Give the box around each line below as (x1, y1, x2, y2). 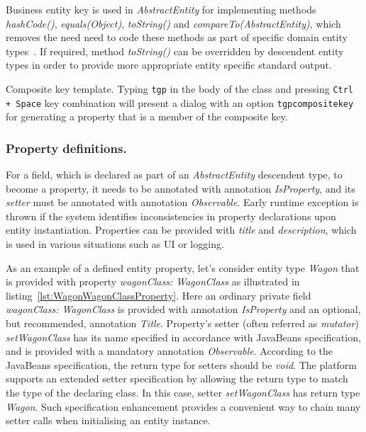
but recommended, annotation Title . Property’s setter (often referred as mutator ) (6, 316, 359, 331)
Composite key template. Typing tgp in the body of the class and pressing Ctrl (6, 81, 354, 96)
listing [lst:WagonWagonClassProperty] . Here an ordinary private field (6, 288, 311, 302)
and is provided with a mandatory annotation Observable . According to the (6, 343, 333, 358)
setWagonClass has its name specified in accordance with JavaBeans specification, (6, 329, 361, 344)
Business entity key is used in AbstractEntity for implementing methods (6, 2, 316, 16)
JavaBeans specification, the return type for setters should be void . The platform (6, 357, 357, 372)
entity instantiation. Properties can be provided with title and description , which (6, 222, 357, 237)
